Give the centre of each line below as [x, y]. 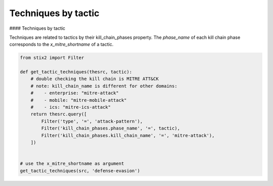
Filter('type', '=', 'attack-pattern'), [92, 121]
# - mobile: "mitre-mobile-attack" [79, 100]
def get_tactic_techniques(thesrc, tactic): [76, 72]
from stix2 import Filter [52, 58]
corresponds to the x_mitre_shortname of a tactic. [61, 44]
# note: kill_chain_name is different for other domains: [104, 86]
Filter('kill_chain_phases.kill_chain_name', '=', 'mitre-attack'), [128, 135]
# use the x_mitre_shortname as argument [72, 164]
